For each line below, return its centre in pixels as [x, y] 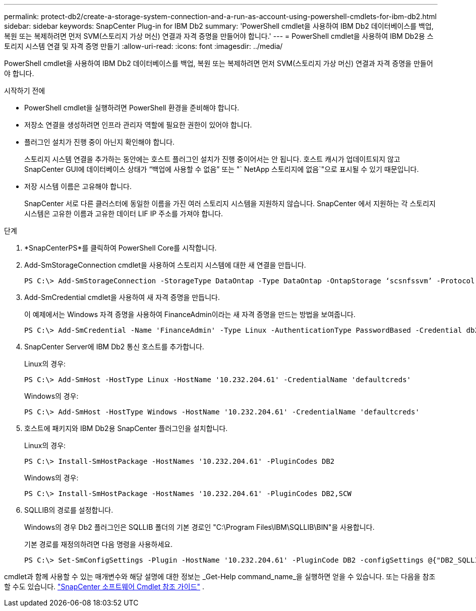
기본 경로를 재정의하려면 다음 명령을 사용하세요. [99, 544]
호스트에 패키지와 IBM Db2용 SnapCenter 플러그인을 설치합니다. [126, 428]
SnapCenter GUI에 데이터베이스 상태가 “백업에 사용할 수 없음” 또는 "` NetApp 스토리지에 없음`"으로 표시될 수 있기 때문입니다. [222, 169]
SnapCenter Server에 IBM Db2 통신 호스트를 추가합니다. [114, 347]
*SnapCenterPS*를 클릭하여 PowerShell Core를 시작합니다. [121, 248]
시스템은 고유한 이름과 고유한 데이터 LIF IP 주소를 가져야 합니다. [124, 213]
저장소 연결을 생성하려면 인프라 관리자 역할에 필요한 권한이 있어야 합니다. [138, 125]
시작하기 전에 [25, 90]
